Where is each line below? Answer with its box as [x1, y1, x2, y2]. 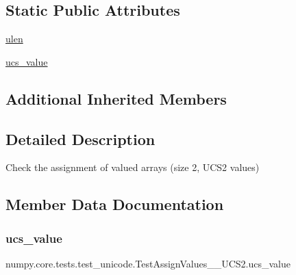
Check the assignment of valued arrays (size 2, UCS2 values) [5, 160, 260, 174]
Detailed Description [5, 128, 156, 149]
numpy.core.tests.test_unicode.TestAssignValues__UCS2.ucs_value [5, 256, 291, 270]
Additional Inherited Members [5, 88, 227, 109]
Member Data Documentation [5, 194, 224, 215]
